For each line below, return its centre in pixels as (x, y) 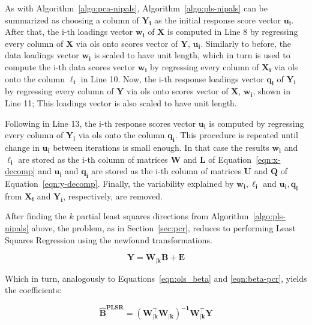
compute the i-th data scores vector (70, 66)
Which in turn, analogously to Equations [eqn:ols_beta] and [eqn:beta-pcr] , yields (156, 278)
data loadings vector (42, 55)
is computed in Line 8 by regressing (232, 32)
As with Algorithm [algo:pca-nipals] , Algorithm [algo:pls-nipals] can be (136, 8)
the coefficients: (33, 290)
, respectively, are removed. (113, 196)
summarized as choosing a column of (72, 20)
